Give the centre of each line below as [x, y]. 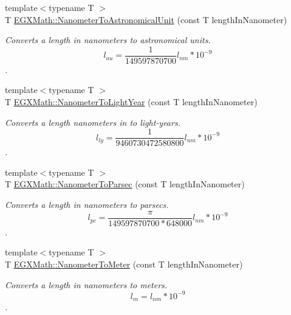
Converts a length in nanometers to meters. [86, 284]
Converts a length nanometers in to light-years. [93, 122]
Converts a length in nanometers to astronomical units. [108, 40]
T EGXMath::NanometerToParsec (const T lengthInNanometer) [125, 184]
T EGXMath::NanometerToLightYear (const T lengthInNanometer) [131, 102]
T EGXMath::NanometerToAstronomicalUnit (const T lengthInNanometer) [146, 19]
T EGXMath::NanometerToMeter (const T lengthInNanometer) [124, 264]
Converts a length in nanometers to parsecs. [87, 205]
